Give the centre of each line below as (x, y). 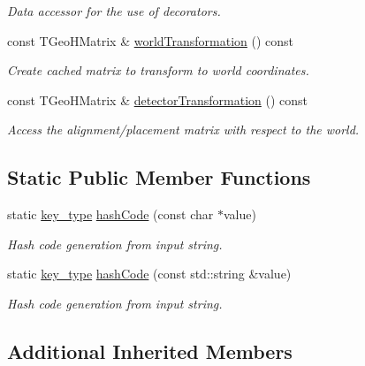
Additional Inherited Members (150, 351)
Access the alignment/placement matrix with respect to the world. (183, 130)
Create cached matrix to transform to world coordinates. (158, 70)
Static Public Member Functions (159, 177)
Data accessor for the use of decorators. (114, 11)
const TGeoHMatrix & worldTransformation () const (151, 40)
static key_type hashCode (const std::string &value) (149, 274)
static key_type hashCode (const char (110, 214)
